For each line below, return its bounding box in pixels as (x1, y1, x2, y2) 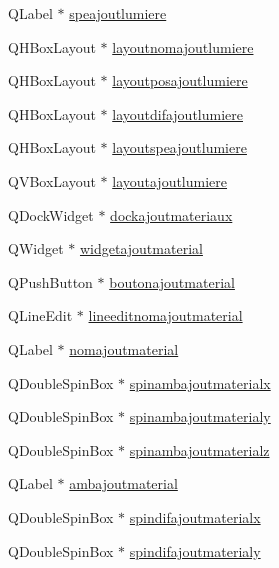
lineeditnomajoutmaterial (88, 305, 243, 326)
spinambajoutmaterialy (129, 406, 271, 427)
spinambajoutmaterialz (129, 439, 270, 460)
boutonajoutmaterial (109, 271, 235, 292)
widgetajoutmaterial (79, 238, 203, 259)
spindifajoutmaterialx (129, 506, 261, 527)
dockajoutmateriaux (110, 204, 233, 225)
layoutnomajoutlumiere (112, 36, 254, 57)
